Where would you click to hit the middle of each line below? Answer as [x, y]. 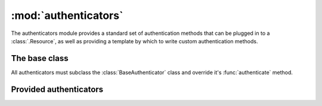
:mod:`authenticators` [67, 15]
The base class [40, 58]
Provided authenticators [57, 89]
